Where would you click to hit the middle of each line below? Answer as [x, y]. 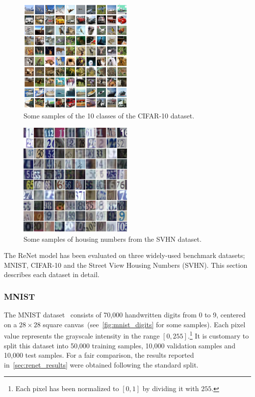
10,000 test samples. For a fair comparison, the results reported [99, 355]
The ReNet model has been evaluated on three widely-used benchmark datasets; [125, 255]
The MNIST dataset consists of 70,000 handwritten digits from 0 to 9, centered [125, 315]
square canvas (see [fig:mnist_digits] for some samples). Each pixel [144, 324]
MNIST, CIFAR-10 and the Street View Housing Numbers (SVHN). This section [126, 265]
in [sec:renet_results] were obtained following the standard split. [101, 364]
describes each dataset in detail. [52, 274]
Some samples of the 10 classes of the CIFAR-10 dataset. [109, 116]
